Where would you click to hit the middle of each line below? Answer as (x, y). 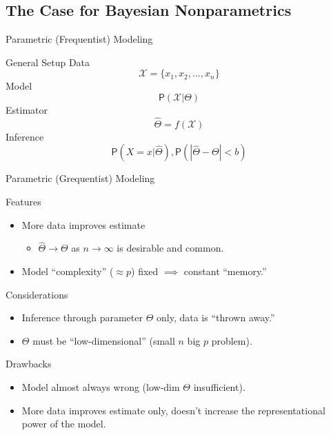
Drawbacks (29, 364)
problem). (232, 340)
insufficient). (219, 386)
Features (23, 201)
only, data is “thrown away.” (215, 317)
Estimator (27, 109)
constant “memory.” (225, 271)
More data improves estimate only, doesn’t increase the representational (173, 410)
